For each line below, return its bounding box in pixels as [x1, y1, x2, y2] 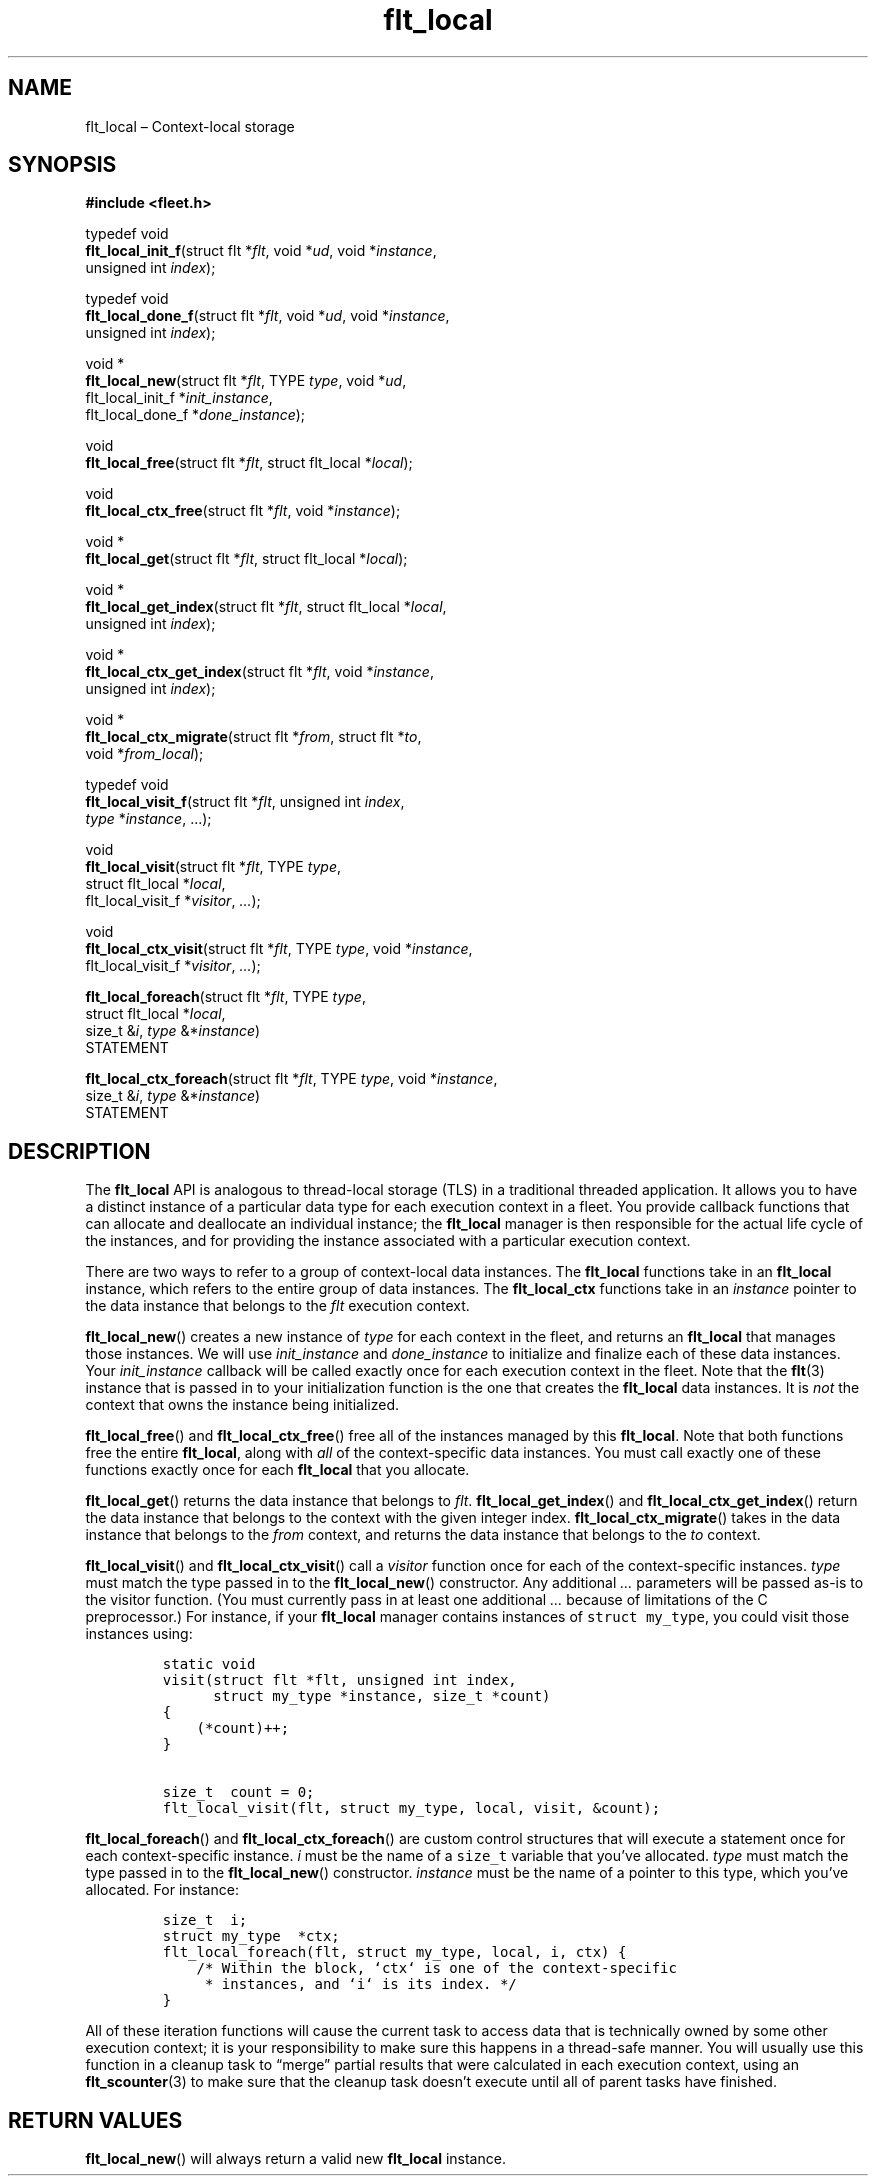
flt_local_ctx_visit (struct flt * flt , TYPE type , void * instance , [85, 940, 473, 958]
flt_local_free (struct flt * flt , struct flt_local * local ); [85, 454, 413, 472]
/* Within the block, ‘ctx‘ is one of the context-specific [196, 1960, 677, 1977]
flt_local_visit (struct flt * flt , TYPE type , [85, 858, 342, 876]
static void [162, 1656, 256, 1673]
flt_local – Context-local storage [85, 117, 295, 135]
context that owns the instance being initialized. [85, 1396, 399, 1414]
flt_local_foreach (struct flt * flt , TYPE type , [85, 988, 366, 1006]
